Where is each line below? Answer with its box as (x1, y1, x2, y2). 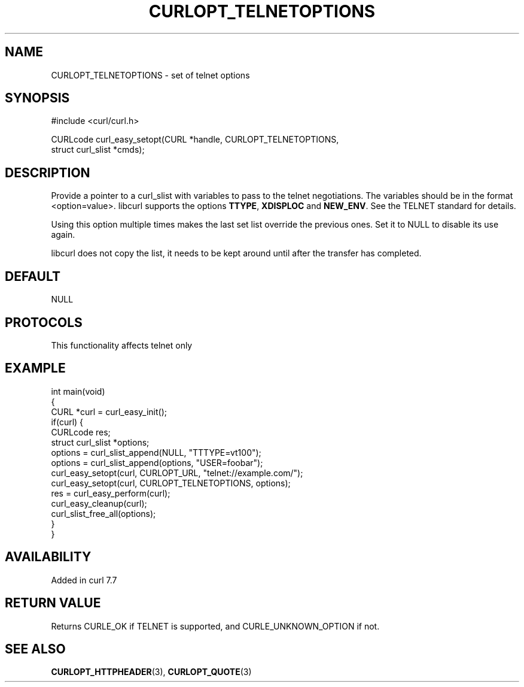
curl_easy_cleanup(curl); (51, 498, 147, 509)
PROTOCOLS (5, 314, 83, 330)
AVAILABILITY (5, 549, 92, 565)
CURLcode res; (51, 426, 111, 437)
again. (51, 229, 75, 240)
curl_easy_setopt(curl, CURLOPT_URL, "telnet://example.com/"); (51, 467, 303, 478)
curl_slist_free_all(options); (51, 508, 156, 519)
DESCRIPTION (5, 165, 90, 180)
